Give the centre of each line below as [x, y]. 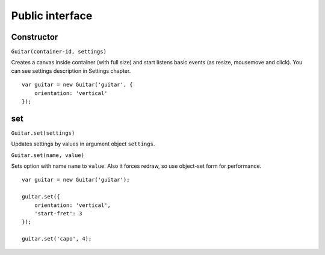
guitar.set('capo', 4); [57, 239]
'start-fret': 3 [58, 214]
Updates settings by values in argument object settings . [83, 144]
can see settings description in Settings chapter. [71, 71]
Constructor [35, 37]
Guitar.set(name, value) [48, 155]
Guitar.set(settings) [43, 133]
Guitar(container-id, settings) [59, 52]
